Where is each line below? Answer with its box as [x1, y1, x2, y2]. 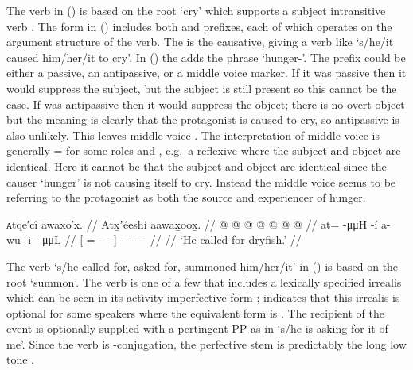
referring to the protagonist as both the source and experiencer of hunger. [6, 189, 366, 206]
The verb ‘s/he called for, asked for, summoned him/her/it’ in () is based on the [6, 257, 399, 274]
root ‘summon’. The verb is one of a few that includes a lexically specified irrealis [6, 273, 402, 290]
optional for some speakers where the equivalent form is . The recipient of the [6, 304, 384, 321]
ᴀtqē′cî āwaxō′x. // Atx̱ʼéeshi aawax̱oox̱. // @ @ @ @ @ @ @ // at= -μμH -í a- [6, 215, 391, 232]
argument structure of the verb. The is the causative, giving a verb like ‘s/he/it [6, 33, 394, 50]
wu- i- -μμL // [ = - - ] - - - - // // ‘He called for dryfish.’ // [6, 231, 302, 248]
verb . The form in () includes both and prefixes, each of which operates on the [6, 17, 392, 34]
